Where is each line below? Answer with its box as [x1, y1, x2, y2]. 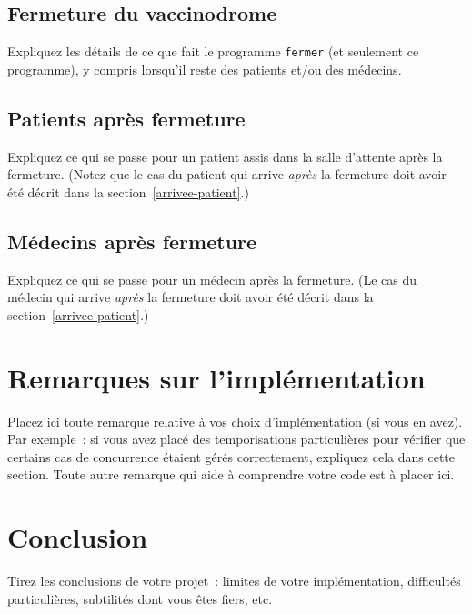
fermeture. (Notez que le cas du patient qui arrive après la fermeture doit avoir [7, 165, 447, 184]
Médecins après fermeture [7, 226, 257, 255]
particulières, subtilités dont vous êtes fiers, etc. [7, 589, 273, 608]
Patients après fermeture [7, 104, 246, 132]
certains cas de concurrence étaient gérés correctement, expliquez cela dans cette [7, 447, 455, 466]
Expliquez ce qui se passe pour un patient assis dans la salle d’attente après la [7, 146, 443, 166]
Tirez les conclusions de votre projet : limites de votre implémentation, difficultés [7, 571, 461, 590]
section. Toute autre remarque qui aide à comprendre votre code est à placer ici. [7, 465, 455, 484]
